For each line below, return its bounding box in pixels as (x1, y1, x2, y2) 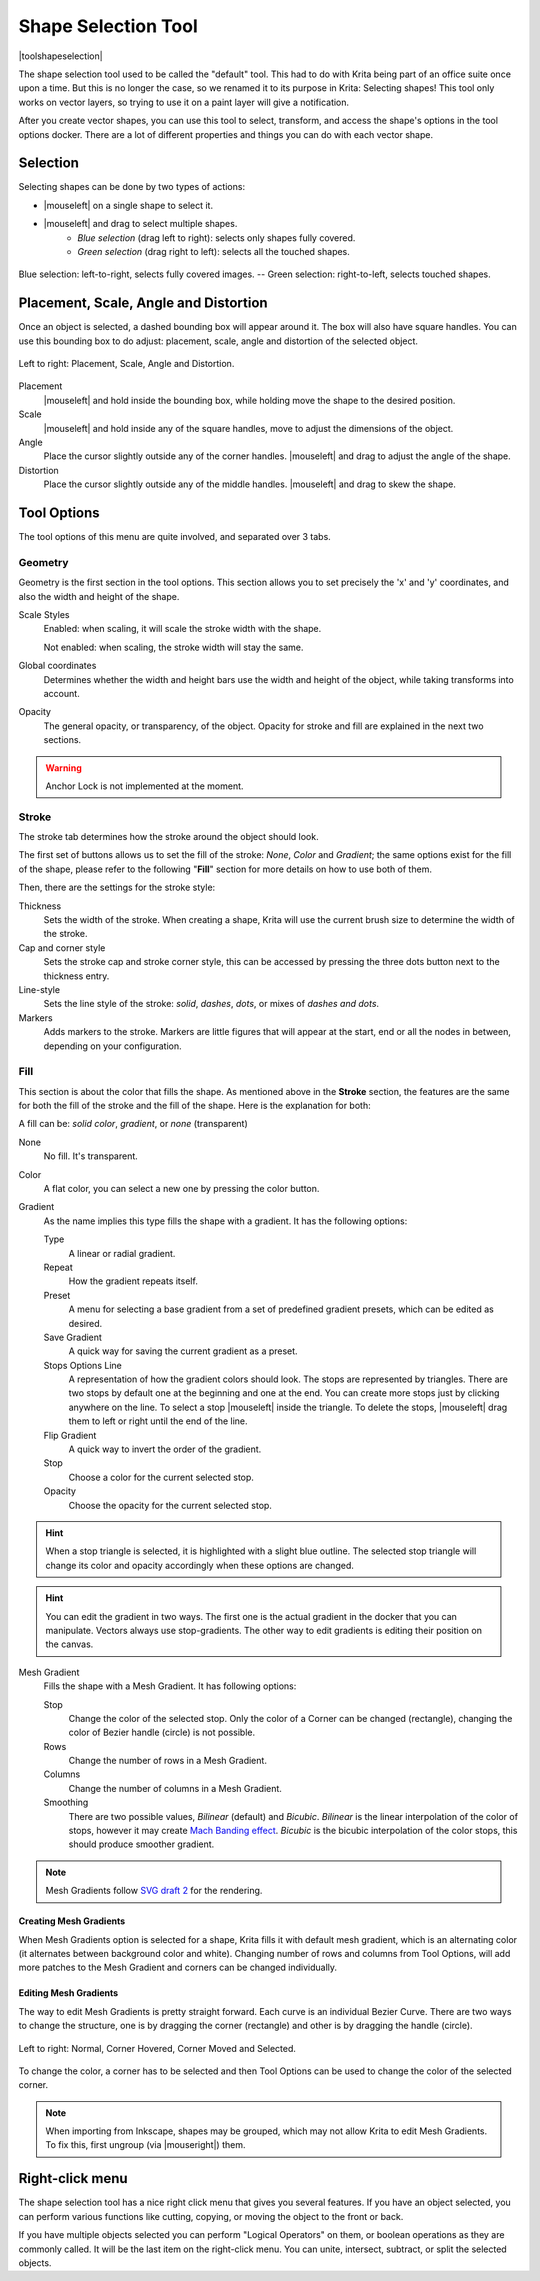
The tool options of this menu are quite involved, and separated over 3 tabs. (18, 531, 332, 543)
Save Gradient (43, 1331, 102, 1343)
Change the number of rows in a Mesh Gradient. (68, 1755, 267, 1767)
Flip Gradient (43, 1429, 97, 1441)
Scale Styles (18, 609, 70, 620)
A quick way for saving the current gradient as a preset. (68, 1345, 299, 1357)
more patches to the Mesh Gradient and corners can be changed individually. (18, 1961, 338, 1974)
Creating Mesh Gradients (18, 1915, 126, 1927)
